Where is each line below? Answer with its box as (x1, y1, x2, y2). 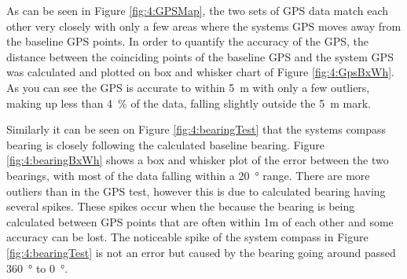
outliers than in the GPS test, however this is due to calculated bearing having (6, 182, 386, 199)
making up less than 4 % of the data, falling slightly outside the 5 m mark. (6, 94, 371, 111)
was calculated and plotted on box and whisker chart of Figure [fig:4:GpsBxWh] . (6, 64, 395, 80)
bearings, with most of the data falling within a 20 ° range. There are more (6, 167, 370, 183)
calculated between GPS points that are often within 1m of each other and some (6, 213, 394, 229)
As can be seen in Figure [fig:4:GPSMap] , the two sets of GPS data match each (6, 2, 389, 18)
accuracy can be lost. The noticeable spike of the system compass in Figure (6, 229, 368, 245)
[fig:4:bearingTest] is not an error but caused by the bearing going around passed (6, 244, 396, 260)
